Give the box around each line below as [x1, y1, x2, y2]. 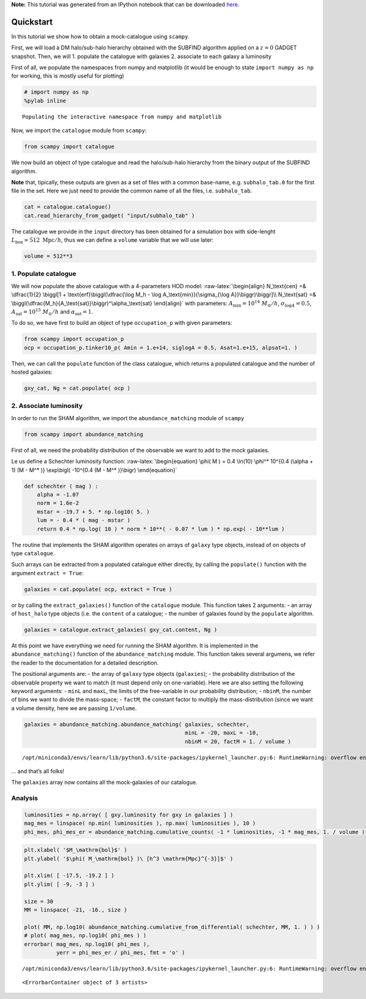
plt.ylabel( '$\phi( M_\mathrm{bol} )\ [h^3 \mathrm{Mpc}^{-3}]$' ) [24, 855, 234, 862]
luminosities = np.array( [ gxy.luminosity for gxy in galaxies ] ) [24, 811, 234, 818]
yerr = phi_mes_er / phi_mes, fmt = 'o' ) [56, 949, 185, 956]
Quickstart [11, 16, 53, 27]
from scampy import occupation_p [24, 336, 124, 343]
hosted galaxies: [11, 368, 53, 376]
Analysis [11, 794, 38, 802]
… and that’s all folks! [11, 767, 65, 775]
